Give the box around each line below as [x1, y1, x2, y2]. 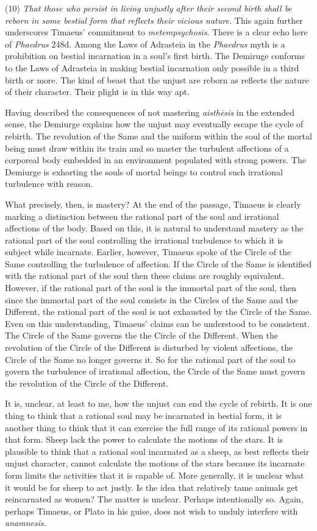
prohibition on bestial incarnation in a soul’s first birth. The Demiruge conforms [5, 49, 305, 62]
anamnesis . [5, 516, 46, 529]
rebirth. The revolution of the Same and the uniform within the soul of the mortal [5, 129, 312, 142]
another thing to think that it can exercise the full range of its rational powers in [5, 421, 308, 434]
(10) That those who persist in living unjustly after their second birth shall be [5, 2, 292, 14]
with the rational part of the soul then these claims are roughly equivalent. [5, 269, 285, 282]
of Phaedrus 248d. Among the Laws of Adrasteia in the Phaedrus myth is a [5, 37, 285, 50]
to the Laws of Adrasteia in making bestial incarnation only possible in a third [5, 61, 299, 74]
